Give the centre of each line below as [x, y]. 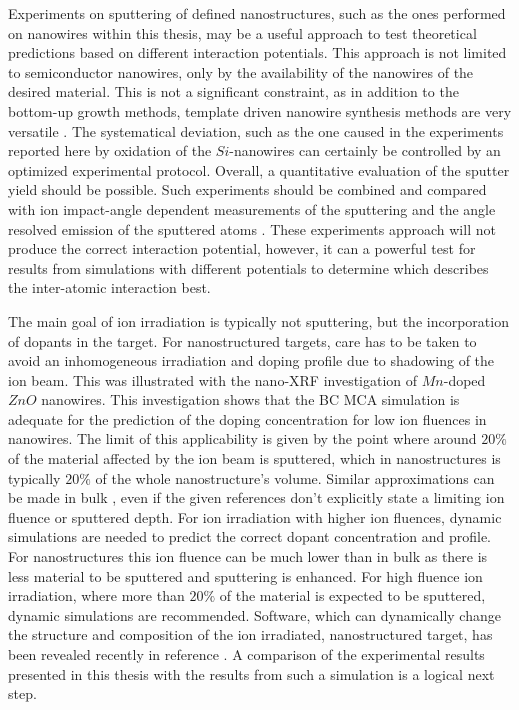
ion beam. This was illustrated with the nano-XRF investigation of [213, 379]
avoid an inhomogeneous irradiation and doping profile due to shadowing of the [251, 360]
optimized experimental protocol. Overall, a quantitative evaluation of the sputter [259, 169]
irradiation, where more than [96, 595]
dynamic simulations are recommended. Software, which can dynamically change [254, 614]
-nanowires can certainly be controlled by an [365, 150]
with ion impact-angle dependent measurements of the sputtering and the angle [252, 208]
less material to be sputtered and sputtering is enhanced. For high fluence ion [245, 575]
